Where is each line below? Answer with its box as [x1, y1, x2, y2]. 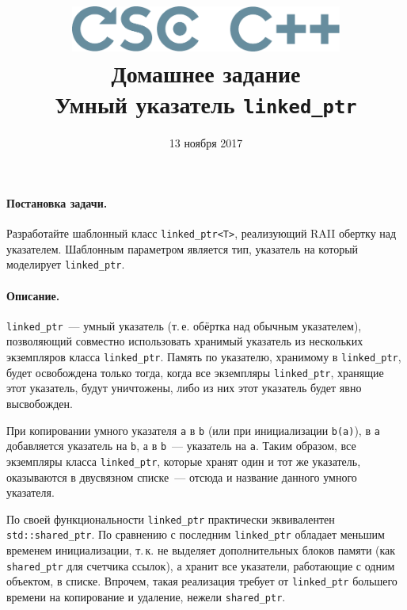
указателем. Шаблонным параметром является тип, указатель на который [6, 240, 359, 257]
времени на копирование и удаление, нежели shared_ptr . [6, 588, 286, 604]
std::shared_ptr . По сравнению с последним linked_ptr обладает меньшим [6, 526, 385, 543]
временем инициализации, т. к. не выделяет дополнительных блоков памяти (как [6, 542, 396, 559]
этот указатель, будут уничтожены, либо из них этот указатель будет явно [6, 379, 362, 396]
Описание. [6, 287, 60, 303]
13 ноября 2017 [169, 135, 243, 151]
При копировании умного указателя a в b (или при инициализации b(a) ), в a [6, 421, 380, 438]
